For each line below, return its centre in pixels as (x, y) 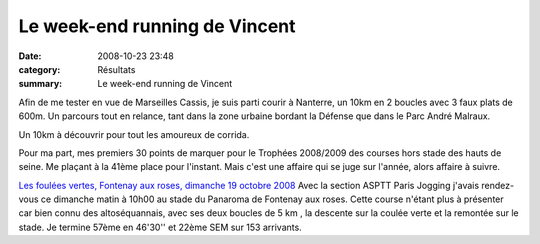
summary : (40, 84)
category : (39, 69)
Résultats (116, 69)
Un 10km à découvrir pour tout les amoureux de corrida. (134, 134)
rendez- (498, 185)
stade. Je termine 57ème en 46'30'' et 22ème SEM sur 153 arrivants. (160, 227)
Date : (30, 56)
